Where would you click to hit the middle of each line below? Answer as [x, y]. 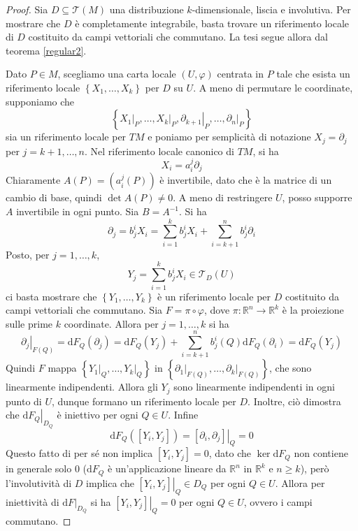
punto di [24, 401]
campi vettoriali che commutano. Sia [84, 310]
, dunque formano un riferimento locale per [144, 401]
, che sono [291, 368]
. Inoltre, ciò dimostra [294, 401]
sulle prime [29, 323]
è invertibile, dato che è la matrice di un [246, 180]
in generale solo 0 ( [46, 468]
